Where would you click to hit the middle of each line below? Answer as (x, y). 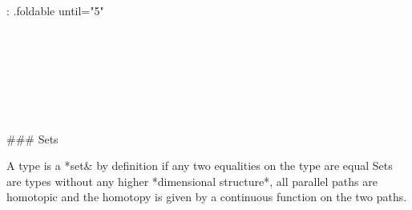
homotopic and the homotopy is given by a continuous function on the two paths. (207, 197)
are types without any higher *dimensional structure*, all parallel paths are (192, 181)
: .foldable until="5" (55, 10)
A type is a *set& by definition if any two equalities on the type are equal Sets (200, 166)
